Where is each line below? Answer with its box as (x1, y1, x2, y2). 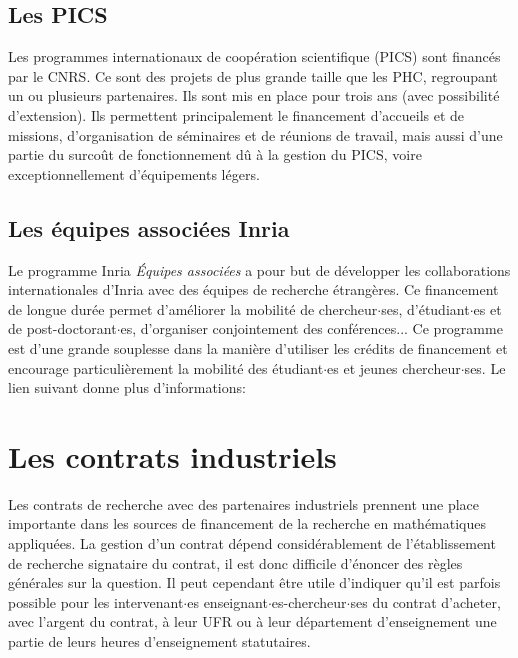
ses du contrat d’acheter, (350, 591, 501, 612)
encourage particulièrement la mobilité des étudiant (8, 357, 324, 378)
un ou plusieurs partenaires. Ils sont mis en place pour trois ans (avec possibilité (8, 85, 500, 106)
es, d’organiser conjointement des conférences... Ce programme (120, 318, 503, 339)
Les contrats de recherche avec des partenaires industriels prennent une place (8, 493, 480, 514)
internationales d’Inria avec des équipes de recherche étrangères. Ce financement (8, 279, 499, 300)
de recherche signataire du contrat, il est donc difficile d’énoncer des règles (8, 552, 463, 573)
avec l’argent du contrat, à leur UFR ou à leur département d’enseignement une (8, 611, 497, 632)
